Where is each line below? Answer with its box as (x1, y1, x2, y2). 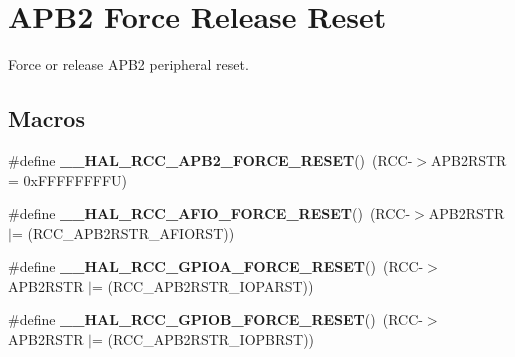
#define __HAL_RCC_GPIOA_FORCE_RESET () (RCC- (8, 256, 424, 277)
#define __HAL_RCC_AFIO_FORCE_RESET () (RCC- (8, 203, 411, 224)
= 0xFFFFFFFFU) (8, 169, 128, 190)
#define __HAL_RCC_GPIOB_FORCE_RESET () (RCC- (8, 309, 423, 330)
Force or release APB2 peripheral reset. (8, 54, 249, 75)
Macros (8, 103, 85, 134)
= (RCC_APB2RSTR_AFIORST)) (11, 222, 235, 243)
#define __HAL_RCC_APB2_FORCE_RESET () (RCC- (8, 149, 413, 170)
